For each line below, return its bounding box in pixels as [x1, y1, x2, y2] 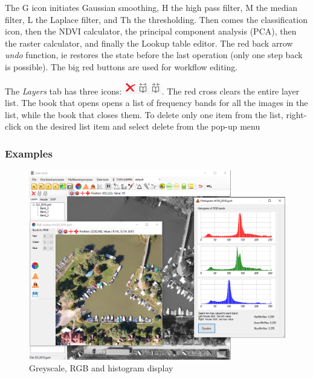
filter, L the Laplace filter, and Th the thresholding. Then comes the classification [5, 13, 308, 25]
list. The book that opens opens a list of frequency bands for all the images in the [5, 96, 308, 108]
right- [286, 108, 307, 121]
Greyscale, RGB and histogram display [29, 362, 173, 374]
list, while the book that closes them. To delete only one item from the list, [5, 108, 283, 121]
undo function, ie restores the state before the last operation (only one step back [5, 48, 303, 61]
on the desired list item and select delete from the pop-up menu [24, 120, 260, 133]
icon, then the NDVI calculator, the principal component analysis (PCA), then [5, 25, 297, 38]
